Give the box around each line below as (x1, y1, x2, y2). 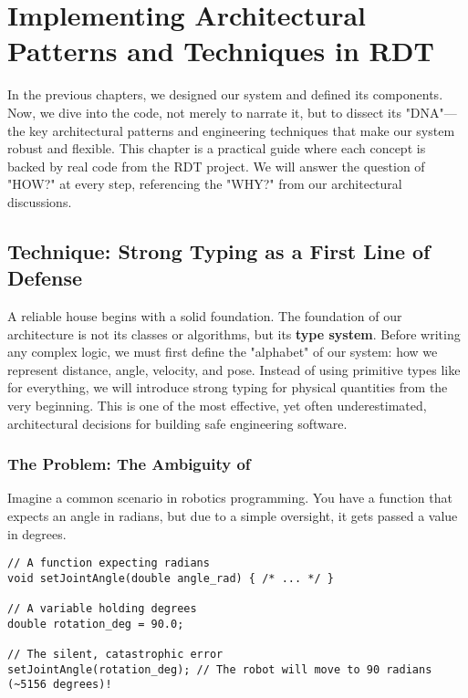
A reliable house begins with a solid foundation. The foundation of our (7, 307, 402, 326)
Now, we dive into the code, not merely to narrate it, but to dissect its (7, 102, 401, 121)
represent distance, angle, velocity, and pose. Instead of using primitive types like (7, 359, 461, 379)
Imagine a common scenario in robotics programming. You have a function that (7, 488, 452, 507)
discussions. (7, 192, 72, 211)
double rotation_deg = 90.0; (7, 617, 184, 630)
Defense (7, 264, 83, 292)
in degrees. (7, 524, 67, 543)
